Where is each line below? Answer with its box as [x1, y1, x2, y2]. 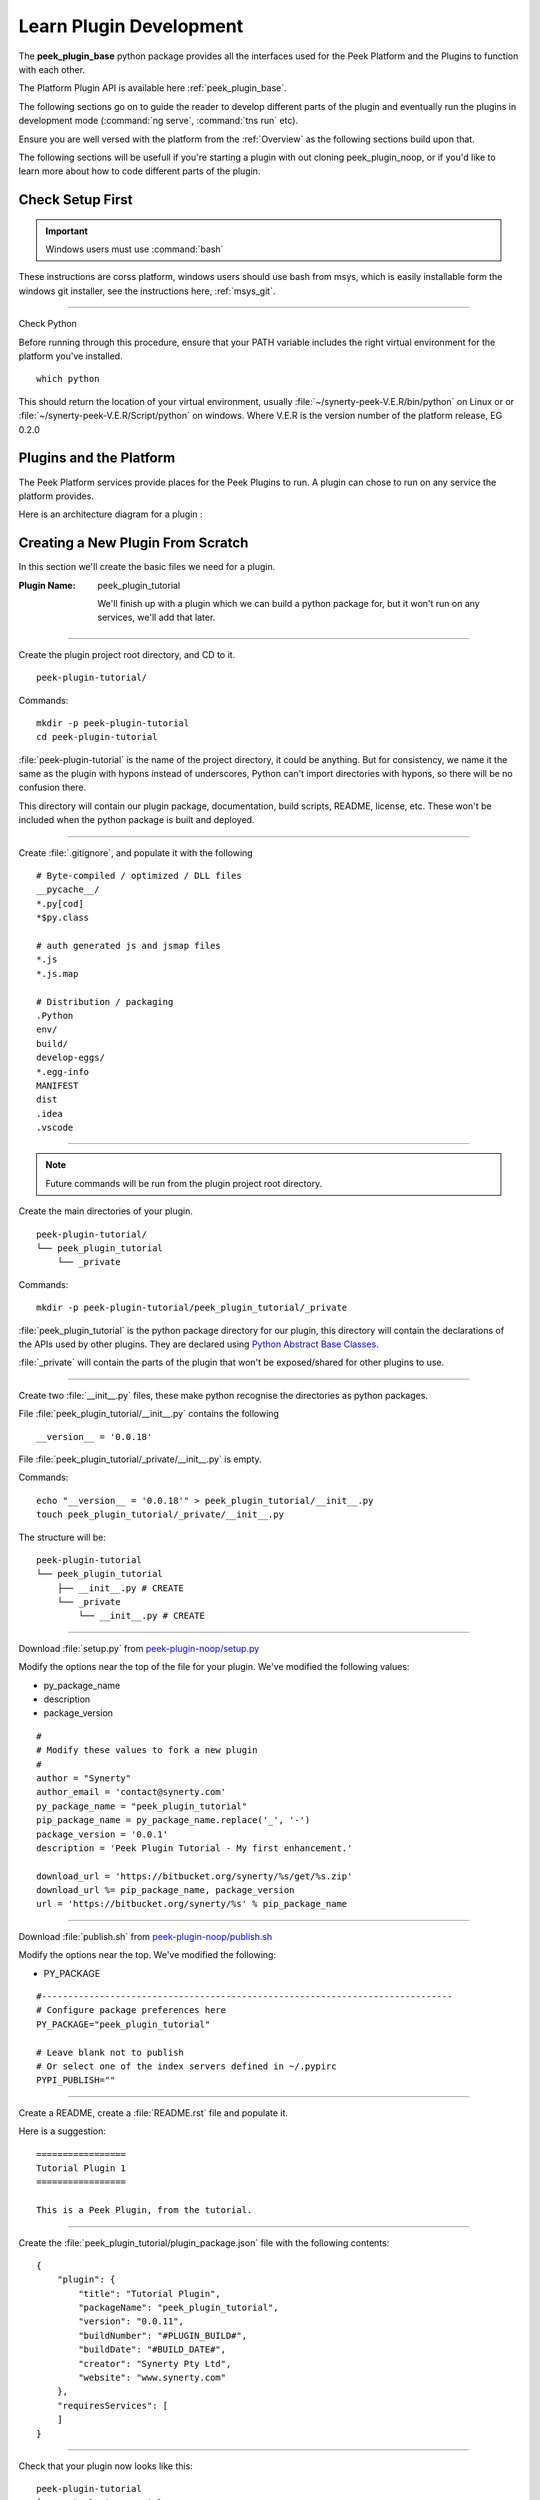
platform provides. [18, 490, 95, 502]
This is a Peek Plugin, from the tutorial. [36, 2205, 253, 2216]
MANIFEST [36, 1080, 79, 1091]
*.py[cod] [36, 898, 84, 909]
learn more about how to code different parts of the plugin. [18, 165, 261, 177]
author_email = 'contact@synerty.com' [36, 1786, 227, 1798]
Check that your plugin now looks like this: [18, 2460, 194, 2472]
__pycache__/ [36, 884, 100, 895]
